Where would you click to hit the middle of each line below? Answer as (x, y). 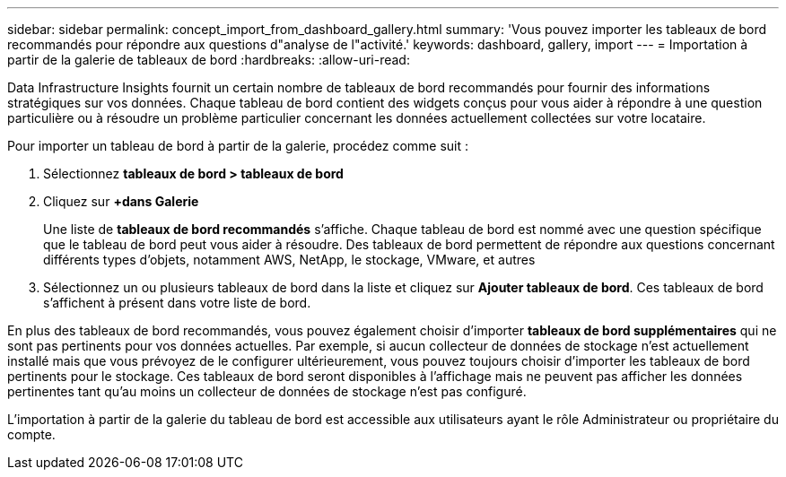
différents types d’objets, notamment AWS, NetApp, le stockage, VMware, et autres (289, 260)
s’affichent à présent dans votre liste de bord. (177, 303)
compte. (31, 434)
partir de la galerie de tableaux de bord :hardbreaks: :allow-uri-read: (209, 60)
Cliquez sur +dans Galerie (121, 201)
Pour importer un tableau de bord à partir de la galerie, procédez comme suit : (238, 146)
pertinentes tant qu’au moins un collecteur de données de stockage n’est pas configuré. (267, 391)
